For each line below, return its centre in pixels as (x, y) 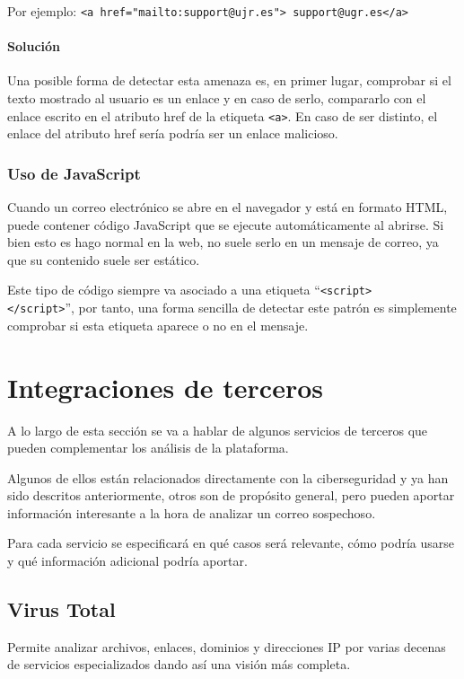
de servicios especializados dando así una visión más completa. (179, 664)
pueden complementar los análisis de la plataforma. (148, 448)
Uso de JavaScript (74, 173)
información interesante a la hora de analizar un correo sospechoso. (192, 512)
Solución (34, 46)
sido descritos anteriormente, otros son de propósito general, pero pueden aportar (231, 495)
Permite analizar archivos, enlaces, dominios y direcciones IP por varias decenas (227, 646)
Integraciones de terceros (165, 387)
